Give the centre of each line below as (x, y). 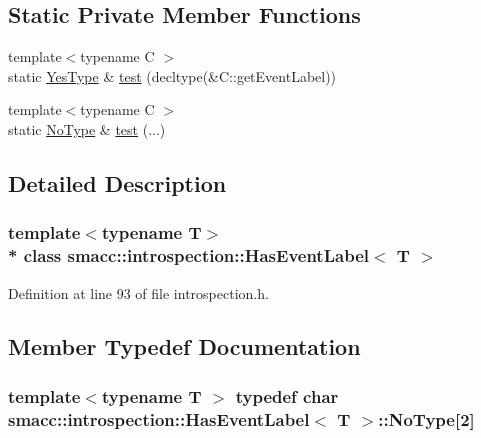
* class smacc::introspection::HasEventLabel (188, 255)
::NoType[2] (426, 418)
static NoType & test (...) (87, 128)
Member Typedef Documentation (184, 346)
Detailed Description (117, 182)
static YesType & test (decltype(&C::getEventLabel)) (172, 75)
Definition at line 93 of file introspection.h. (138, 292)
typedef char (287, 395)
